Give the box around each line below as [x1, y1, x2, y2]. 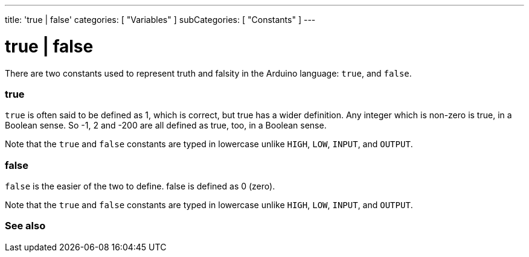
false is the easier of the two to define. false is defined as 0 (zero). [5, 181, 275, 191]
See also [5, 220, 46, 232]
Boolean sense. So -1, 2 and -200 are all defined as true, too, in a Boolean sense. [5, 120, 327, 131]
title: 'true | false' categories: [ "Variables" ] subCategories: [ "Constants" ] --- [5, 14, 316, 25]
